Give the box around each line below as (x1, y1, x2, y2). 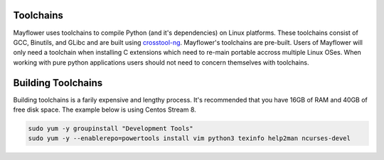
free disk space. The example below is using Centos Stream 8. (13, 105, 197, 114)
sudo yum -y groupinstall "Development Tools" (28, 124, 193, 132)
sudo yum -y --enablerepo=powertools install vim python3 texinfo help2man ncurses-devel (28, 134, 351, 142)
